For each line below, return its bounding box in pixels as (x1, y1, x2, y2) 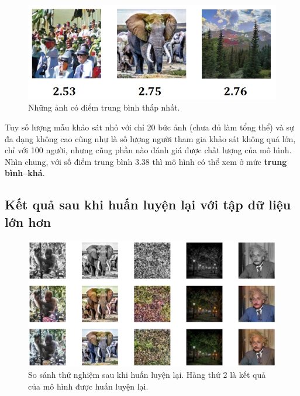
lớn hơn (5, 212, 51, 230)
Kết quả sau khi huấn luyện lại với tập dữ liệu (5, 195, 291, 214)
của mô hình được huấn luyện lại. (28, 380, 149, 392)
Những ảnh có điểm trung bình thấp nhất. (28, 101, 180, 113)
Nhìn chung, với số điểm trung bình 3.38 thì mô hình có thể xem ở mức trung (5, 155, 287, 167)
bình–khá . (5, 167, 45, 179)
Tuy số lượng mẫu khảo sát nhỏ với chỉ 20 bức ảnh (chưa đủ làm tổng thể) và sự (5, 120, 294, 133)
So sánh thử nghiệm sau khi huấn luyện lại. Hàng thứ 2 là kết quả (28, 369, 266, 381)
